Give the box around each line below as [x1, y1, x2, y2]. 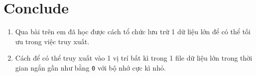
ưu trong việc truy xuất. [15, 36, 90, 46]
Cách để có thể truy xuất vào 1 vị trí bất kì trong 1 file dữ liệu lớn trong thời [15, 53, 253, 63]
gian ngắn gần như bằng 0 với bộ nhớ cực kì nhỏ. [15, 62, 166, 73]
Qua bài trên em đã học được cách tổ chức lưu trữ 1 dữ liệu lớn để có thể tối [15, 26, 251, 37]
